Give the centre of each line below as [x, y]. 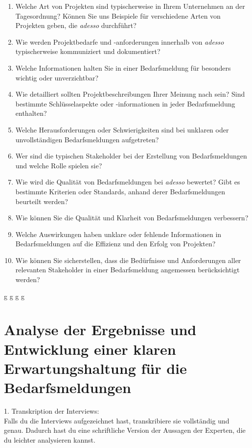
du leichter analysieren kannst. [50, 439]
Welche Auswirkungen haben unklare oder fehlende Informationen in [118, 234]
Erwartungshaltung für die [95, 368]
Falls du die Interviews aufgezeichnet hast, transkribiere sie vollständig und [117, 420]
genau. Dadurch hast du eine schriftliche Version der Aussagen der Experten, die [125, 430]
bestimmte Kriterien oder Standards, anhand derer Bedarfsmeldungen [120, 191]
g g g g [14, 296]
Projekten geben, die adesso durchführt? [76, 25]
